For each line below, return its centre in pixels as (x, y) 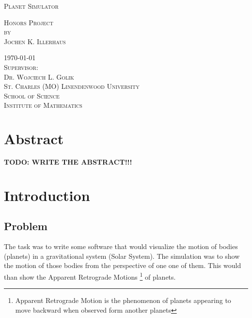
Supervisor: (21, 67)
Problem (26, 226)
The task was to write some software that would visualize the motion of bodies (121, 246)
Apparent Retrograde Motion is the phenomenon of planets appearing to (123, 300)
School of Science (32, 95)
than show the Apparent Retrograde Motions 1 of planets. (90, 276)
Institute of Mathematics (43, 105)
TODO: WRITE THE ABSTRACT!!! (68, 162)
